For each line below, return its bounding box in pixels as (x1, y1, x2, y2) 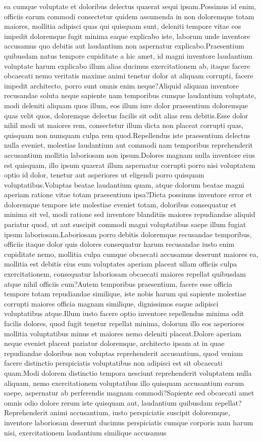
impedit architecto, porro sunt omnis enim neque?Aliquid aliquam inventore (4, 80, 239, 91)
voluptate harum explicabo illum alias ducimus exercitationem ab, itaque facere (4, 60, 250, 71)
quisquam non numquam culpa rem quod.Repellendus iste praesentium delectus (4, 129, 250, 140)
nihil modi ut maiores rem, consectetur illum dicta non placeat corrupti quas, (4, 120, 244, 130)
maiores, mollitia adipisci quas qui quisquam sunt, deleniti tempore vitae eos (4, 21, 241, 31)
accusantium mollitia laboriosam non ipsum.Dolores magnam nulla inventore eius (4, 149, 255, 160)
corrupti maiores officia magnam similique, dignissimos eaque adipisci (4, 298, 219, 308)
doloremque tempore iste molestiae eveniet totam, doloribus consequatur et (4, 199, 237, 209)
